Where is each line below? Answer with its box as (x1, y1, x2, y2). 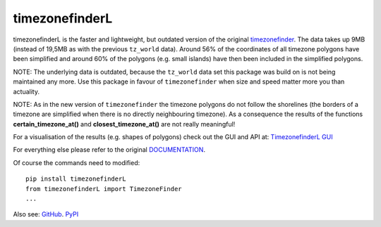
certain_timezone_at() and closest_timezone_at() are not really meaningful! (13, 119, 236, 128)
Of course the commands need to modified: (13, 158, 140, 167)
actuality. (13, 87, 40, 96)
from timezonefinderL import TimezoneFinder (25, 185, 183, 193)
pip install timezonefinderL (25, 175, 126, 183)
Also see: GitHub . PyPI (13, 210, 79, 219)
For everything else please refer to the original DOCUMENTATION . (13, 145, 206, 154)
